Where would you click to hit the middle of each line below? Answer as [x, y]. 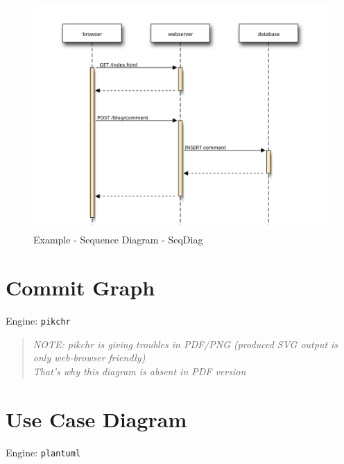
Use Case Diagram [96, 419]
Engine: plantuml [43, 452]
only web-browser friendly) [89, 358]
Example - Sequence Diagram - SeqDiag [118, 240]
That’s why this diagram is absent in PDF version [139, 371]
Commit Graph [80, 287]
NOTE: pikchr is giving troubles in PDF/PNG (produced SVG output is [186, 344]
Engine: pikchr [38, 321]
